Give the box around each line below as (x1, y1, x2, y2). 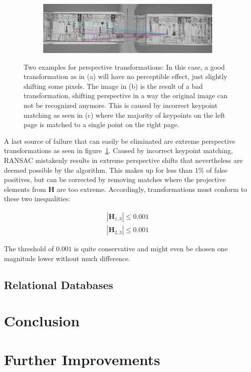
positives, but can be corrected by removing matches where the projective (4, 174, 226, 185)
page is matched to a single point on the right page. (24, 119, 179, 130)
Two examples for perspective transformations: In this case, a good (24, 61, 225, 72)
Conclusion (4, 311, 80, 331)
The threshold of (4, 243, 54, 254)
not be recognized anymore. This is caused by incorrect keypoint (24, 100, 218, 110)
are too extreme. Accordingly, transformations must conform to (56, 184, 248, 194)
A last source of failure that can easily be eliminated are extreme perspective (4, 135, 236, 146)
